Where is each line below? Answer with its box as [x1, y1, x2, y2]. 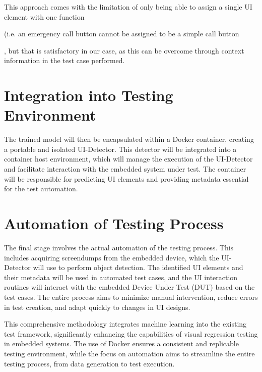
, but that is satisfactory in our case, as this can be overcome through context [4, 45, 244, 56]
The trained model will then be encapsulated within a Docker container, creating [4, 134, 254, 144]
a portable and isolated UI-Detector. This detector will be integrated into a [4, 143, 237, 154]
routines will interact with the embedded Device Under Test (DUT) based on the [4, 282, 255, 292]
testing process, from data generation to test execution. [4, 358, 175, 368]
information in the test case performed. [4, 55, 125, 66]
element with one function [4, 11, 85, 22]
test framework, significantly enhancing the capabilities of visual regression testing [4, 328, 258, 339]
